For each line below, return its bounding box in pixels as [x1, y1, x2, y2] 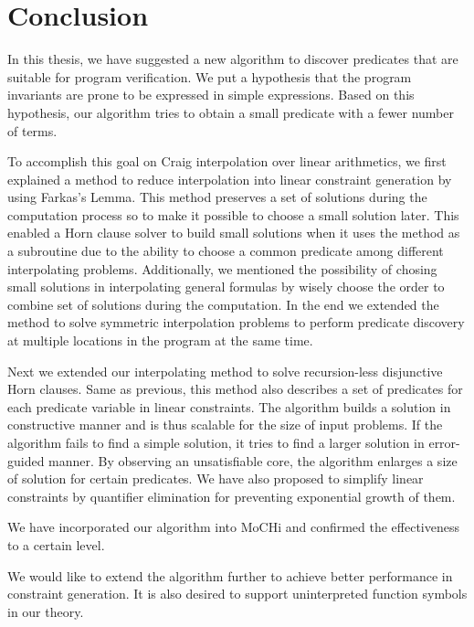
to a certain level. [7, 535, 105, 554]
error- [428, 433, 460, 452]
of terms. [7, 121, 58, 140]
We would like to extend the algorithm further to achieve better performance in [7, 566, 453, 585]
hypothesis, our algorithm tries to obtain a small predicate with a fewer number [7, 102, 454, 122]
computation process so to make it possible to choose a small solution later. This [7, 205, 459, 224]
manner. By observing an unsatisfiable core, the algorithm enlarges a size [48, 451, 458, 470]
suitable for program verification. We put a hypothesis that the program [7, 67, 412, 86]
